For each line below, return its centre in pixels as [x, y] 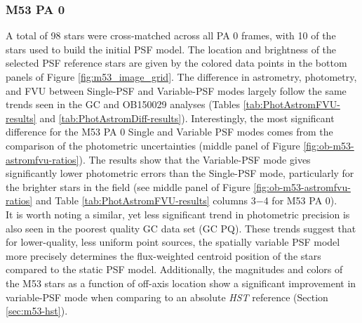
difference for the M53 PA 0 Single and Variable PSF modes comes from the [169, 132]
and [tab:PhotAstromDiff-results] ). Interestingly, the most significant [187, 118]
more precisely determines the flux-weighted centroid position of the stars [163, 255]
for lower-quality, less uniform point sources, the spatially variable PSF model [173, 242]
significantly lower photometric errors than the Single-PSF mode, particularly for [180, 173]
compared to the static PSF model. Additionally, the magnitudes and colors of [174, 269]
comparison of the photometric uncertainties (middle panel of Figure [153, 145]
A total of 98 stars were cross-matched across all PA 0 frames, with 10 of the [171, 35]
